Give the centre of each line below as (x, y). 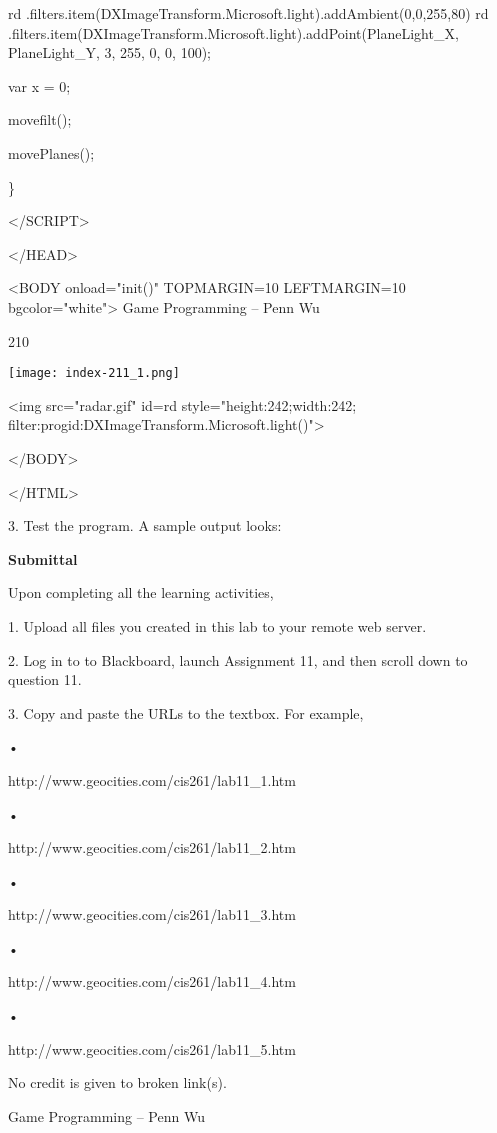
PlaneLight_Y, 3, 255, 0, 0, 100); (110, 52)
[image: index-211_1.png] (94, 373)
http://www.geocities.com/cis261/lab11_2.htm (152, 847)
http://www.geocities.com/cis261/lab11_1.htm (152, 779)
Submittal (43, 558)
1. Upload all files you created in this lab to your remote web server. (217, 625)
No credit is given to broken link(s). (117, 1082)
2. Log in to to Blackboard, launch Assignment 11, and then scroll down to (238, 659)
